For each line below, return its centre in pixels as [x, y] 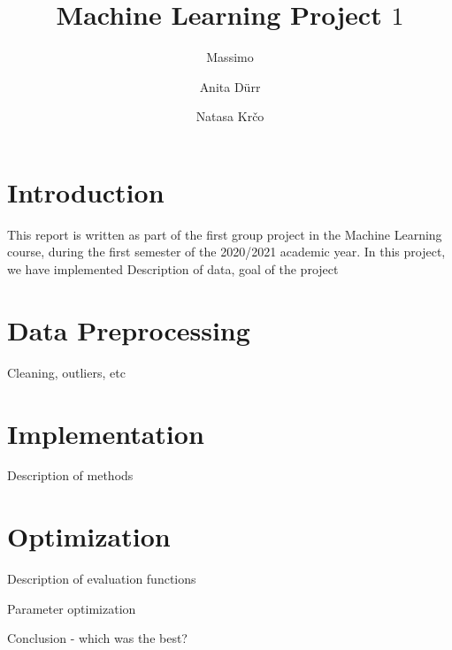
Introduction [86, 191]
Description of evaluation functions [102, 579]
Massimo [230, 57]
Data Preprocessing [129, 329]
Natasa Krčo [230, 116]
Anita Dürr [230, 86]
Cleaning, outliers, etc [66, 372]
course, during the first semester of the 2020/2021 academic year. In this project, [226, 252]
